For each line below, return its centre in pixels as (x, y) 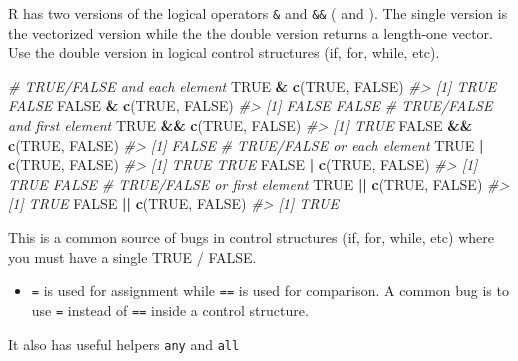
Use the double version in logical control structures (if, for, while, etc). (224, 52)
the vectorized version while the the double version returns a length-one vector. (251, 32)
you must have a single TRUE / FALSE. (132, 256)
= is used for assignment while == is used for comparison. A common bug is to (270, 290)
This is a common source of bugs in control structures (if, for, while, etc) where (251, 237)
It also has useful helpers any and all (124, 343)
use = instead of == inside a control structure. (170, 309)
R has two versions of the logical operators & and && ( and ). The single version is (258, 13)
